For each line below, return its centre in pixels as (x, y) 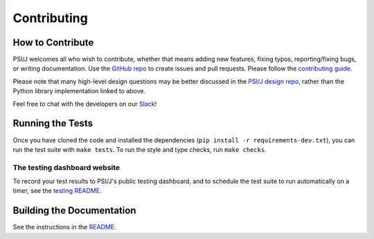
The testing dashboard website (66, 167)
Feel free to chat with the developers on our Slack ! (85, 104)
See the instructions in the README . (65, 227)
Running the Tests (53, 123)
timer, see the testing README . (57, 191)
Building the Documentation (74, 211)
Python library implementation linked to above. (79, 91)
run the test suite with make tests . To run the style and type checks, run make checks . (140, 149)
